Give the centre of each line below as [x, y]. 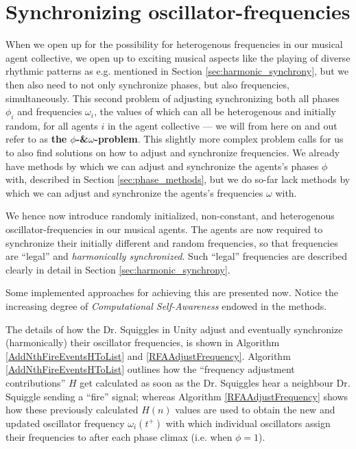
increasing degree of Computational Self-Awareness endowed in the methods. [166, 306]
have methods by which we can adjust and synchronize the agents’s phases [162, 166]
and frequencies [50, 111]
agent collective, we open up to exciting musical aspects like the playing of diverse [178, 57]
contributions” [36, 382]
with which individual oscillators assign [248, 423]
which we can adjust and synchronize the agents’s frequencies [134, 192]
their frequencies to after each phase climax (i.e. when [119, 436]
